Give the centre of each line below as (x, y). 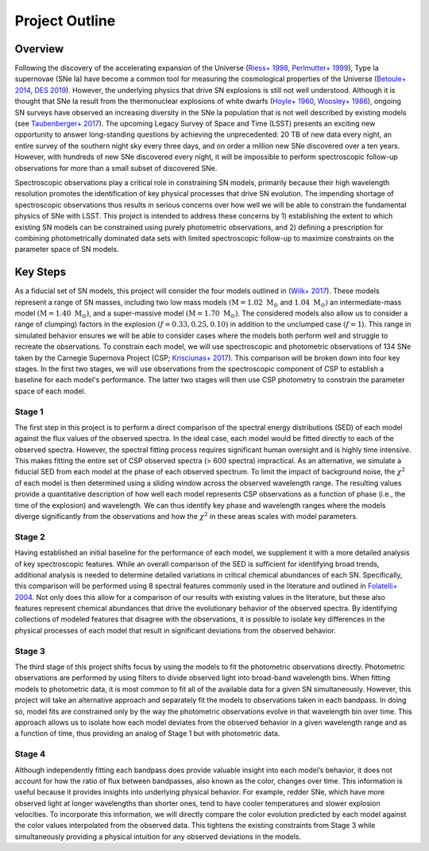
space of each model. (50, 391)
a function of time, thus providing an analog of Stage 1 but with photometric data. (147, 733)
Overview (39, 49)
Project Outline (65, 21)
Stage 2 (30, 536)
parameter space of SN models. (67, 249)
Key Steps (41, 272)
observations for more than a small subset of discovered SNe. (116, 168)
